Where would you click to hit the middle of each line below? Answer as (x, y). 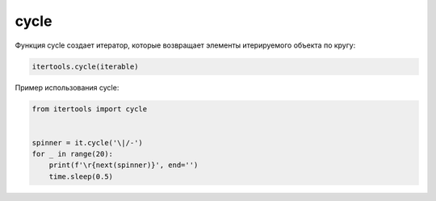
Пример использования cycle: (67, 87)
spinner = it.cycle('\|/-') (87, 142)
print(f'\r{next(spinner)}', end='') (124, 165)
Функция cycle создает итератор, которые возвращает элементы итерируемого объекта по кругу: (185, 45)
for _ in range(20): (72, 154)
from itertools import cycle (90, 109)
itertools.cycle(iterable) (85, 66)
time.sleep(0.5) (81, 176)
